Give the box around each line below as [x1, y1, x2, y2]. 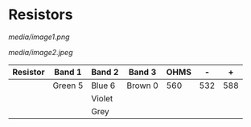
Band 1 [54, 66, 82, 77]
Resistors [8, 6, 73, 24]
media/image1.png [8, 32, 70, 42]
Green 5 [52, 80, 84, 91]
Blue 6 [91, 80, 116, 91]
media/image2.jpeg [8, 47, 74, 57]
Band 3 [128, 66, 157, 77]
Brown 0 [126, 80, 158, 91]
